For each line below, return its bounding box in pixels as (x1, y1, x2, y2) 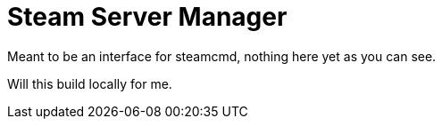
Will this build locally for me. (7, 75, 172, 91)
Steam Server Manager (7, 2, 288, 32)
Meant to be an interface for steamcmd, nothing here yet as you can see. (7, 48, 437, 64)
